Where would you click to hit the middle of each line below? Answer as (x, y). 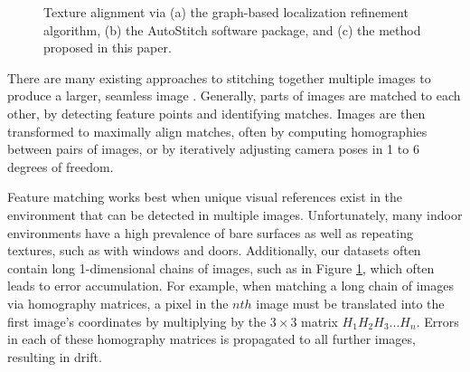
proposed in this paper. (108, 48)
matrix (320, 321)
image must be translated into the (350, 303)
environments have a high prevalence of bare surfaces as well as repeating (210, 232)
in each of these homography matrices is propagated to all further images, (211, 339)
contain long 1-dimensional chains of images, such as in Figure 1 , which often (221, 267)
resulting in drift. (55, 356)
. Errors (437, 321)
